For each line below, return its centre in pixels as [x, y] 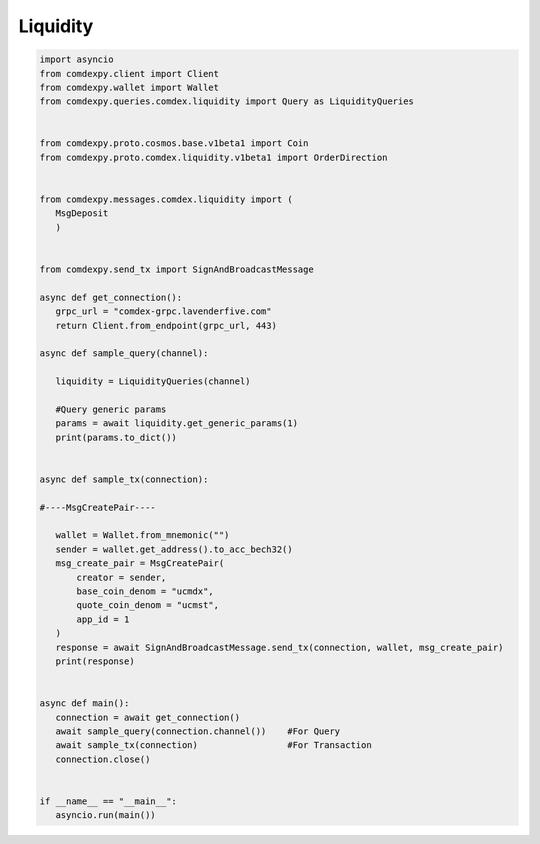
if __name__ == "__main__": [108, 801]
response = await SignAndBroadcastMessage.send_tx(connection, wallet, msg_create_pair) [279, 647]
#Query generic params [111, 409]
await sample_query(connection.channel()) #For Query [198, 731]
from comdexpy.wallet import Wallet [129, 87]
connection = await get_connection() [147, 717]
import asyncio [76, 59]
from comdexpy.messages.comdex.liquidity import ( [166, 199]
